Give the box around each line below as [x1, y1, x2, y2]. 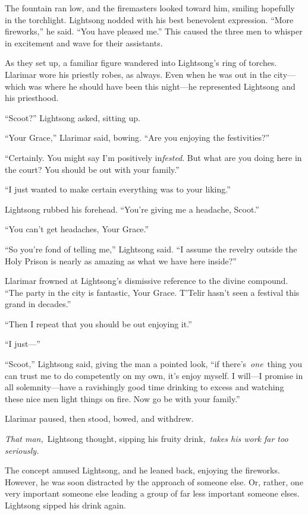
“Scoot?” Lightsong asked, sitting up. [5, 111, 140, 124]
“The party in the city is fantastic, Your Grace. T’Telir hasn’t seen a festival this [5, 286, 300, 298]
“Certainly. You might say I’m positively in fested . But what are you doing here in [5, 151, 302, 163]
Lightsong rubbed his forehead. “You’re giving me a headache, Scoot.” [5, 203, 259, 215]
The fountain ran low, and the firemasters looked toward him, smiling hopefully [5, 2, 295, 14]
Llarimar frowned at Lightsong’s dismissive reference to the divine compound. [5, 274, 288, 287]
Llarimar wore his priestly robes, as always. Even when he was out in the [5, 68, 271, 80]
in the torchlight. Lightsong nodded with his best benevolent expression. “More [5, 13, 294, 26]
